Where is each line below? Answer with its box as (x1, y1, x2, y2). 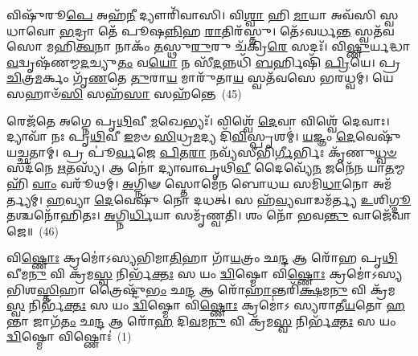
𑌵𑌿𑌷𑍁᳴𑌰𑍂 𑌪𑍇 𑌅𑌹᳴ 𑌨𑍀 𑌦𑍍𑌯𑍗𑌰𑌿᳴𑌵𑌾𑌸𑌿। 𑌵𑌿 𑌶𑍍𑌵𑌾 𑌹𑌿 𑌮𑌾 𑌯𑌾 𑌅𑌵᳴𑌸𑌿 (6, 6, 376, 23)
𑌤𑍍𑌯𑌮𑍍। (6, 190, 43, 207)
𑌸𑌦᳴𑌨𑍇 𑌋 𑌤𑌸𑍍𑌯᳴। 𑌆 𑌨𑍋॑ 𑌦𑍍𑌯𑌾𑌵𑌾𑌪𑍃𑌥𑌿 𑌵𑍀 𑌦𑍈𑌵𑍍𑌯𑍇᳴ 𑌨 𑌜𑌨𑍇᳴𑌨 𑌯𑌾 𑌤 (6, 159, 395, 176)
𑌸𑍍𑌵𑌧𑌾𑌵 (379, 6, 399, 23)
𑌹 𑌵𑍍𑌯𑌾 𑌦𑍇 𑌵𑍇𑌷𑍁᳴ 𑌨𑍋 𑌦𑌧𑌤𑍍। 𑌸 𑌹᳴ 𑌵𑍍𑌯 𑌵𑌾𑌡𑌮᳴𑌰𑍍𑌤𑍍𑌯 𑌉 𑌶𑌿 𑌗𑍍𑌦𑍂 (46, 190, 412, 207)
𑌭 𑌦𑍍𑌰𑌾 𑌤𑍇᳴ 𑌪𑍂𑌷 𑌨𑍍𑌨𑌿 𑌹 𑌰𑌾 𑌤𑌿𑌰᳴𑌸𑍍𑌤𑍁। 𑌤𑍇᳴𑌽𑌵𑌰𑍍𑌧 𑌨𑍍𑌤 (59, 22, 351, 39)
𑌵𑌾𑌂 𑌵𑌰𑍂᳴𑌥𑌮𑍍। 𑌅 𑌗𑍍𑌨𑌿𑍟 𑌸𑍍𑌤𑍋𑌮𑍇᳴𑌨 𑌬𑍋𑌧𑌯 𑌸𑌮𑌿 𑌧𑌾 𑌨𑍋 (32, 174, 369, 191)
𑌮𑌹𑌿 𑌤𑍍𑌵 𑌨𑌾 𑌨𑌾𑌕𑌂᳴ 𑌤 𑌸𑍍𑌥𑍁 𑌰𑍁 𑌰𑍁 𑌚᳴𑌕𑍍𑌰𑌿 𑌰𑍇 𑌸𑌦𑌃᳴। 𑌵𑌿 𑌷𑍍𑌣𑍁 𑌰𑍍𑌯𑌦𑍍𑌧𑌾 (46, 38, 411, 55)
